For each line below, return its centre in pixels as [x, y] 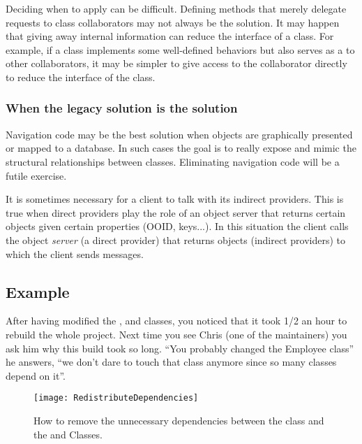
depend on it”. [36, 375]
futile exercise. [36, 175]
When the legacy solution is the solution [122, 108]
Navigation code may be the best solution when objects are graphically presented [179, 134]
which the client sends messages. [75, 253]
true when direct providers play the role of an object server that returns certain [176, 212]
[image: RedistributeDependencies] [116, 398]
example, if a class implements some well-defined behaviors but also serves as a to [180, 49]
